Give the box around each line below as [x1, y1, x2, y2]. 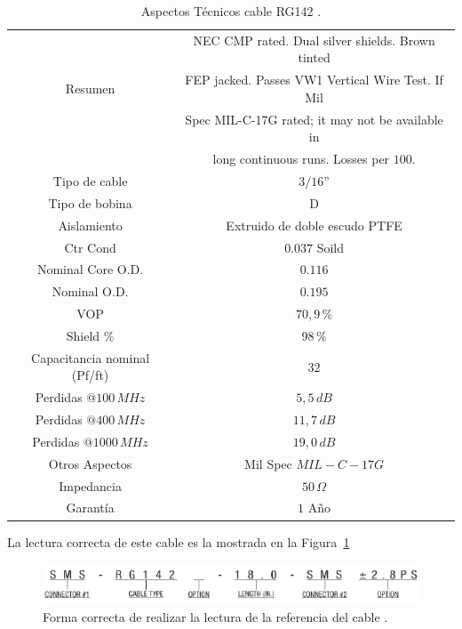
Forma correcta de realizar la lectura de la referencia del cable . [43, 608, 388, 626]
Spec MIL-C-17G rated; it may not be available [185, 109, 443, 128]
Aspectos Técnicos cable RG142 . [140, 2, 322, 20]
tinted [298, 48, 331, 67]
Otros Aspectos [48, 454, 132, 472]
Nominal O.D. [52, 282, 129, 301]
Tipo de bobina [48, 193, 132, 212]
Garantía [66, 498, 115, 517]
